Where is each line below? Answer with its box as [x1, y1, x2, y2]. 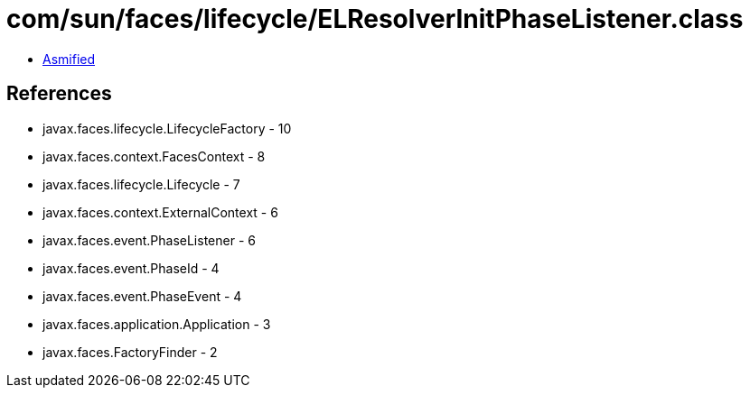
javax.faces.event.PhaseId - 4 [42, 260, 220, 276]
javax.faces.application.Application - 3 [42, 316, 271, 332]
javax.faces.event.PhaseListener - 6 [42, 232, 256, 248]
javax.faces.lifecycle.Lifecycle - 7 [42, 176, 240, 192]
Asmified [42, 51, 96, 67]
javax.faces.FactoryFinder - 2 [42, 344, 218, 360]
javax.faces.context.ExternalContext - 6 [42, 204, 278, 220]
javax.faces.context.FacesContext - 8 [42, 148, 266, 164]
